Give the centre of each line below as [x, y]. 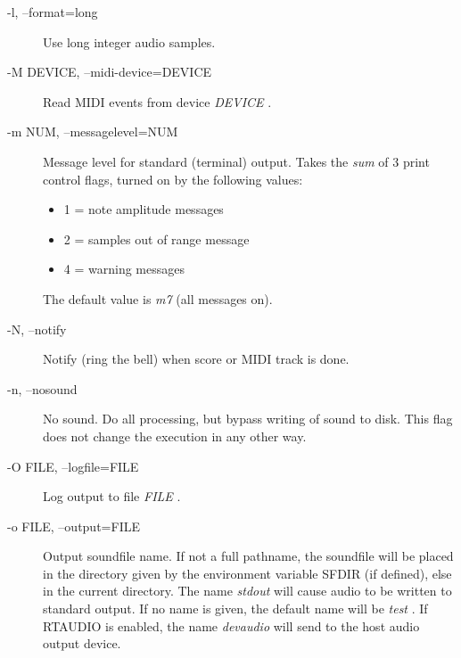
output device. [82, 643]
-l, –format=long [53, 12]
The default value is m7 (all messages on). [158, 298]
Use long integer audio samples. [129, 41]
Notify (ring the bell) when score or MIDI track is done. [196, 359]
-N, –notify [37, 329]
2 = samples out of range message [156, 239]
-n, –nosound [42, 388]
